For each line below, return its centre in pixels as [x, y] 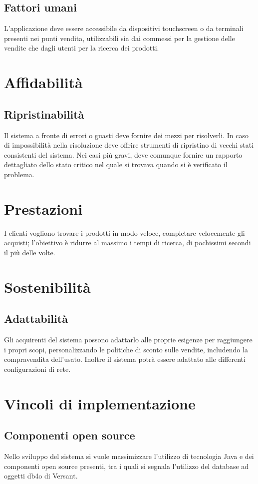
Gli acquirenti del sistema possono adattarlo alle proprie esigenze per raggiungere [128, 340]
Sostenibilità [47, 287]
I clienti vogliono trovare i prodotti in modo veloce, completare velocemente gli [125, 232]
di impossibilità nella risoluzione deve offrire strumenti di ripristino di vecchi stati [129, 145]
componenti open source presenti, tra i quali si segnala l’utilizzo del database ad [127, 466]
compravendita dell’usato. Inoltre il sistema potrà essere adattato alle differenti [125, 359]
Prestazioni [43, 208]
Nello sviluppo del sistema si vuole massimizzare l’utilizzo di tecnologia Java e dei [129, 456]
